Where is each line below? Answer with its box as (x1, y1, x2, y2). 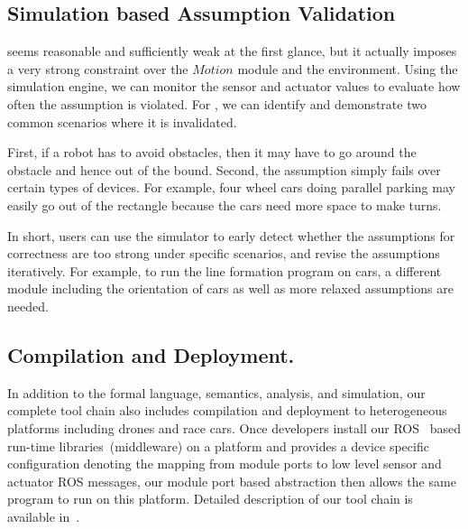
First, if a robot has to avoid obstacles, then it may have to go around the (7, 143, 417, 162)
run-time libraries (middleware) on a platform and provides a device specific (7, 436, 429, 455)
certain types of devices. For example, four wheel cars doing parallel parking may (7, 178, 455, 197)
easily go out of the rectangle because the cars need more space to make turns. (7, 195, 442, 214)
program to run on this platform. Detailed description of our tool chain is (7, 489, 413, 508)
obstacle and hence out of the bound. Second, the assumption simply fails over (7, 160, 441, 179)
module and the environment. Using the (237, 59, 458, 78)
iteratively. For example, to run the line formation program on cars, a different (7, 261, 442, 280)
